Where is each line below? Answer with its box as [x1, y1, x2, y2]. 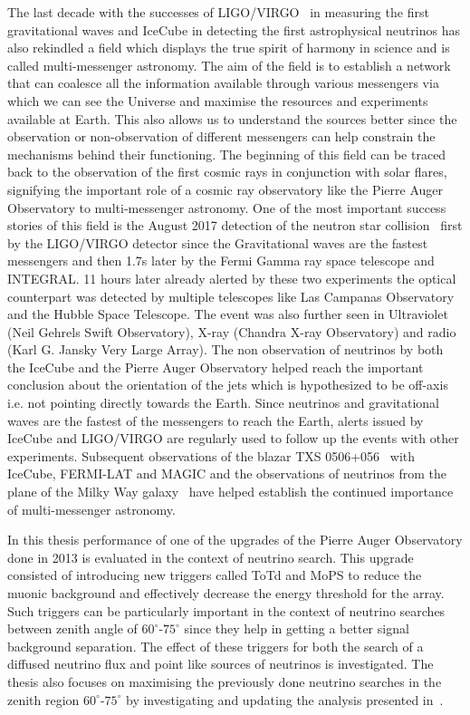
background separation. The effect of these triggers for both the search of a [7, 636, 424, 655]
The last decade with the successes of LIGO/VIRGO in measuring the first [7, 3, 429, 21]
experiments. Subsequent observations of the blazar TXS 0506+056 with [7, 446, 416, 465]
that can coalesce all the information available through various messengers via [7, 73, 439, 92]
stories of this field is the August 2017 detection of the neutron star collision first [7, 216, 463, 235]
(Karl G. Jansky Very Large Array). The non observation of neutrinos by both [7, 340, 444, 359]
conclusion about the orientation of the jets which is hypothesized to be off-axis [7, 375, 448, 394]
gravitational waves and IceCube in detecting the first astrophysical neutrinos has [7, 20, 460, 39]
